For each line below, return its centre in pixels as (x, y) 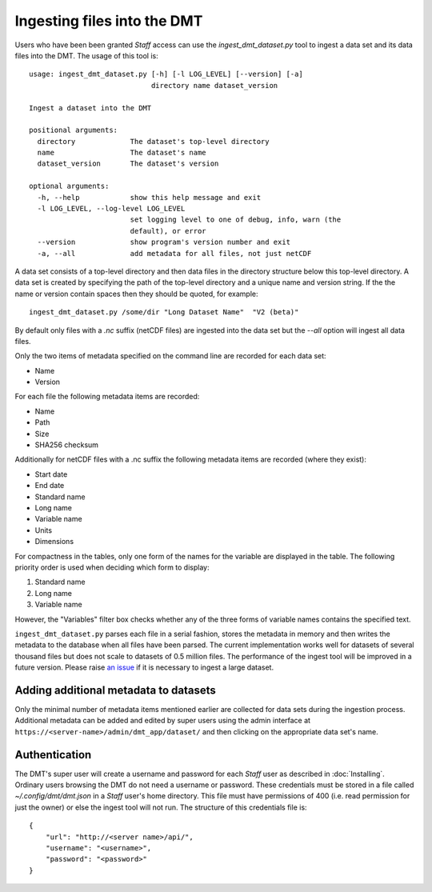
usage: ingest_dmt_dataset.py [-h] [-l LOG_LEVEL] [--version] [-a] (166, 74)
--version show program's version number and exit (164, 242)
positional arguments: (74, 130)
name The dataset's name (122, 153)
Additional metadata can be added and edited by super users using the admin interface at (163, 721)
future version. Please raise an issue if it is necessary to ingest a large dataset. (144, 667)
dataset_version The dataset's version (128, 164)
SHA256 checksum (67, 445)
